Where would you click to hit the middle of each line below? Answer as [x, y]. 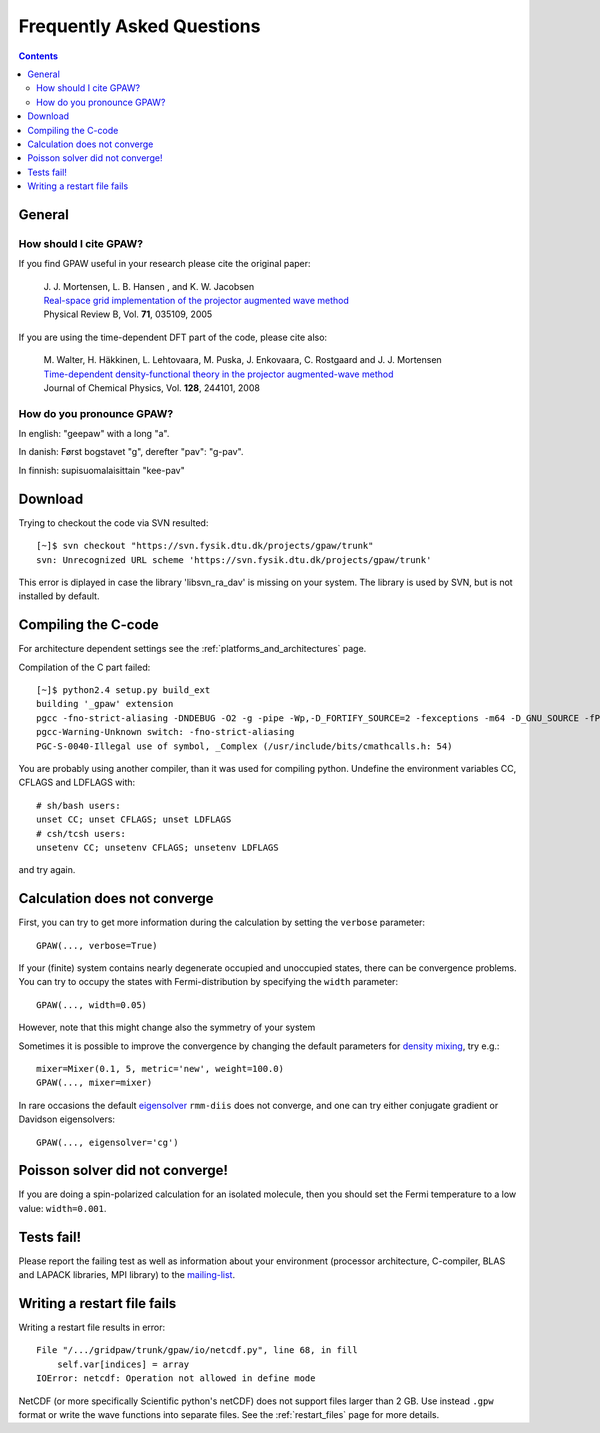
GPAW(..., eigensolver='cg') [107, 1142]
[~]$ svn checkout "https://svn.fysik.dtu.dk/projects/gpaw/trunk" [205, 546]
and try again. [47, 870]
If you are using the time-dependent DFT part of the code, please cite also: [173, 337]
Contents [38, 56]
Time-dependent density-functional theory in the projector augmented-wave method [218, 374]
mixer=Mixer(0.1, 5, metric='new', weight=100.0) [160, 1068]
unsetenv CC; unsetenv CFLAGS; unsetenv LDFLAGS [157, 847]
